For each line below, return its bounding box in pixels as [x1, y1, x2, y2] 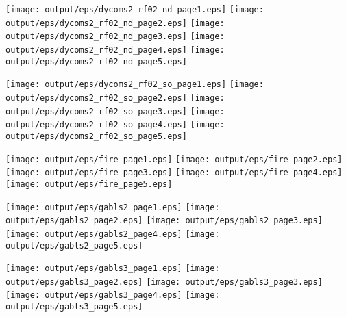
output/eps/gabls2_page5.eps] [5, 240, 143, 251]
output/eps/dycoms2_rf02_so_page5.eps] [5, 131, 187, 141]
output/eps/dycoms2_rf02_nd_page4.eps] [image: [5, 45, 225, 55]
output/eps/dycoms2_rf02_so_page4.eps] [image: [5, 120, 225, 130]
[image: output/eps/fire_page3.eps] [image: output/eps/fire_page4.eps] [5, 168, 343, 178]
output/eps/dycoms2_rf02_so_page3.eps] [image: [5, 106, 225, 116]
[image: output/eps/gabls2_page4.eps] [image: [5, 229, 220, 239]
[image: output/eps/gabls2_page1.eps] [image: [5, 202, 220, 212]
